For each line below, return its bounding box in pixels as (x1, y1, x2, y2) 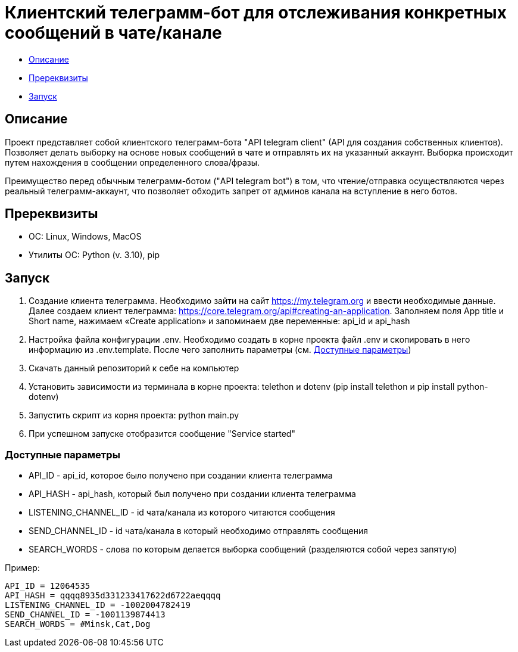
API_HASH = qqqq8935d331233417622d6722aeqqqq (5, 591, 221, 601)
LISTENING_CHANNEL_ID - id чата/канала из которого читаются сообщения (29, 507, 335, 518)
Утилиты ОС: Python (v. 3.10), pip (29, 250, 160, 260)
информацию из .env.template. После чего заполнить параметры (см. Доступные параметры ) (29, 344, 411, 355)
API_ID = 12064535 (5, 581, 91, 591)
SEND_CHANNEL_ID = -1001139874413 (5, 610, 166, 620)
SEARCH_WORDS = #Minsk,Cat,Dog (5, 619, 151, 629)
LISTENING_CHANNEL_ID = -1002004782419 (5, 600, 191, 610)
